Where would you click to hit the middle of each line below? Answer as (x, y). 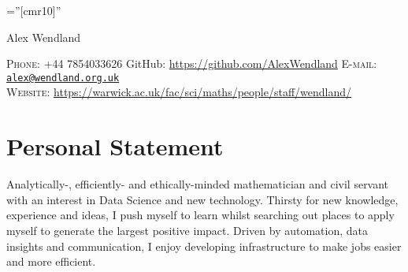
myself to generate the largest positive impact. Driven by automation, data (187, 230)
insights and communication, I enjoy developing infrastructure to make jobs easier (204, 246)
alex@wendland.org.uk (63, 78)
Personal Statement (115, 146)
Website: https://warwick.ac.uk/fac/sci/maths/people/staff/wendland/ (179, 92)
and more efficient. (51, 261)
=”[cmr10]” (34, 10)
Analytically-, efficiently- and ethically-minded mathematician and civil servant (198, 184)
